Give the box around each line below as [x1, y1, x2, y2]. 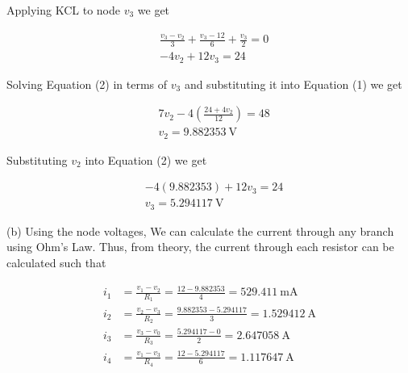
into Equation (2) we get [85, 151, 207, 168]
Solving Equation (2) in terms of [6, 75, 168, 92]
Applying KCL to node [6, 2, 120, 18]
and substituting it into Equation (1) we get [184, 75, 402, 92]
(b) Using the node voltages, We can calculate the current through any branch [6, 222, 394, 239]
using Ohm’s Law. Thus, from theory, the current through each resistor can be [6, 238, 394, 255]
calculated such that [6, 254, 106, 271]
